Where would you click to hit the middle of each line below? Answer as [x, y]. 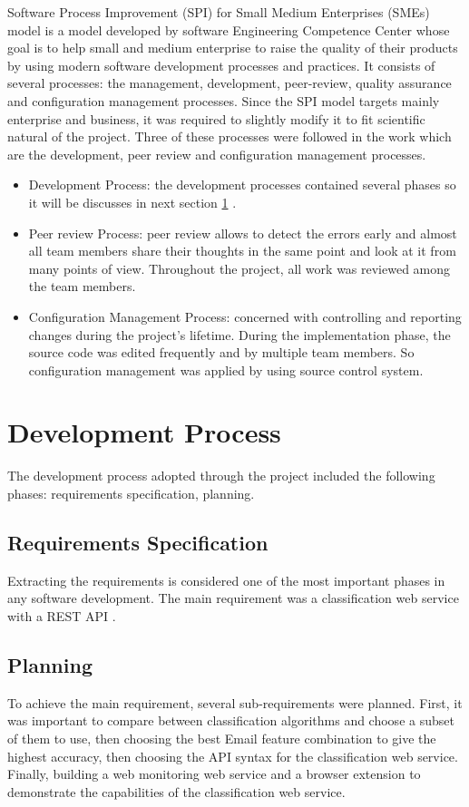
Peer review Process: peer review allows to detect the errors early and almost [243, 233]
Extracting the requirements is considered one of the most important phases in [226, 580]
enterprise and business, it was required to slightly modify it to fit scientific [216, 118]
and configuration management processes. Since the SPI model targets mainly [224, 100]
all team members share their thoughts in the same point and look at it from [242, 251]
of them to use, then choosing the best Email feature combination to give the [222, 738]
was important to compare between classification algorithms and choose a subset [231, 720]
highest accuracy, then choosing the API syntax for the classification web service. [233, 756]
